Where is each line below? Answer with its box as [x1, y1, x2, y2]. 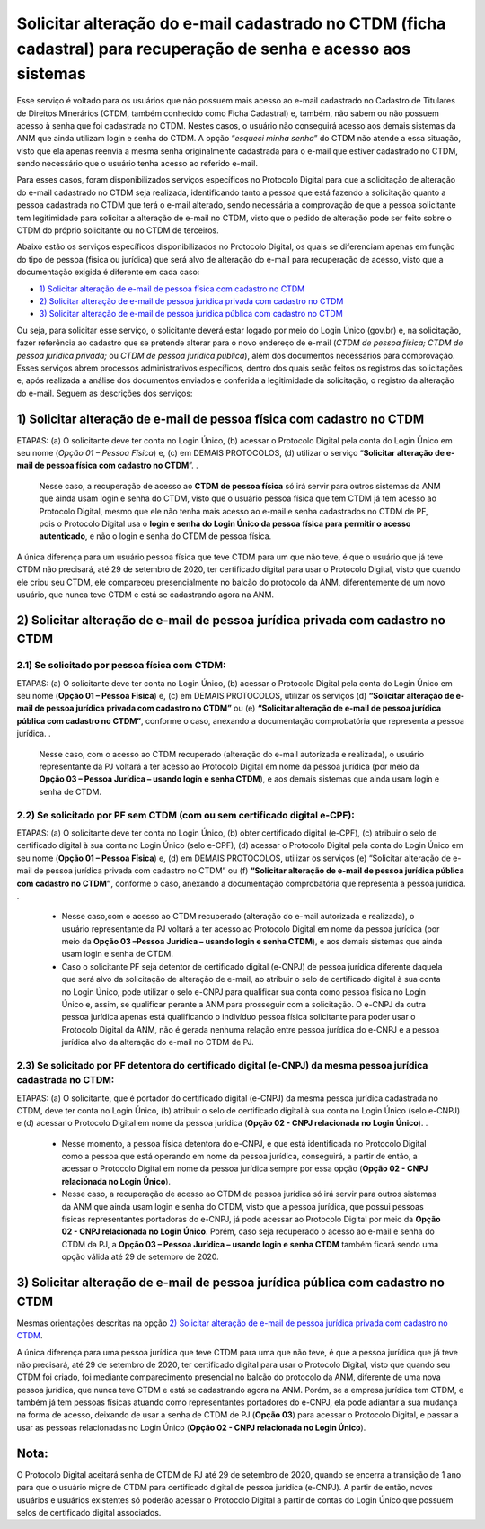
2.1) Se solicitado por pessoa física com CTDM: [16, 659, 226, 672]
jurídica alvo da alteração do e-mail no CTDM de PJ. [61, 1037, 255, 1048]
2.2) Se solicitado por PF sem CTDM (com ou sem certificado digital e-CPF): [16, 809, 355, 821]
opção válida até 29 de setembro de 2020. [61, 1251, 219, 1263]
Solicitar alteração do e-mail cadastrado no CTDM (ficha [16, 13, 446, 33]
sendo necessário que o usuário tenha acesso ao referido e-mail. [16, 158, 258, 169]
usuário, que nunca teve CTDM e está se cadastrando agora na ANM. [16, 589, 274, 600]
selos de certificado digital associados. [16, 1507, 162, 1517]
